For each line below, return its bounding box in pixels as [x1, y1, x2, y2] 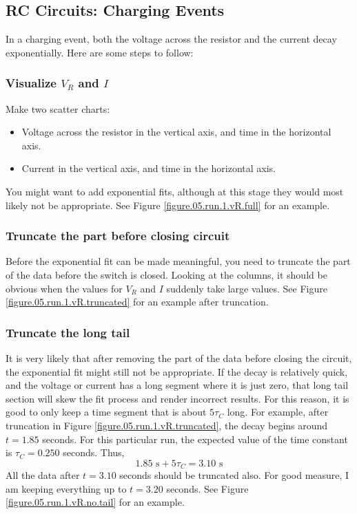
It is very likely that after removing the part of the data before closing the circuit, [6, 350, 352, 365]
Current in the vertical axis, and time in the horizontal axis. [21, 161, 276, 175]
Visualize [6, 74, 57, 92]
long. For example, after [227, 405, 329, 419]
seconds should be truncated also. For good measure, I [119, 468, 349, 482]
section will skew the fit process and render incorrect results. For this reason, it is [6, 391, 349, 405]
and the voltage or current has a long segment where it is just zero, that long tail [6, 378, 349, 392]
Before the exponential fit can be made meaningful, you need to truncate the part [6, 254, 351, 268]
